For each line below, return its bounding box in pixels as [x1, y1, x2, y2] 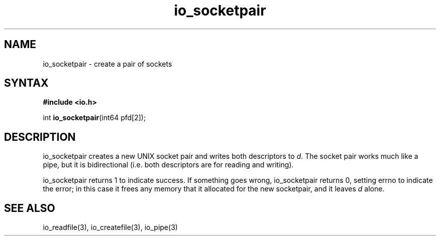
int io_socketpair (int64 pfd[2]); [43, 113, 146, 122]
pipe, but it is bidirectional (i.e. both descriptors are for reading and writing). [43, 160, 294, 169]
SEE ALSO [4, 201, 55, 214]
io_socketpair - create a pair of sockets [43, 59, 172, 68]
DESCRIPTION [4, 130, 76, 143]
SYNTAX [4, 77, 49, 90]
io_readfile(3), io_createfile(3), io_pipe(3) [43, 223, 178, 232]
